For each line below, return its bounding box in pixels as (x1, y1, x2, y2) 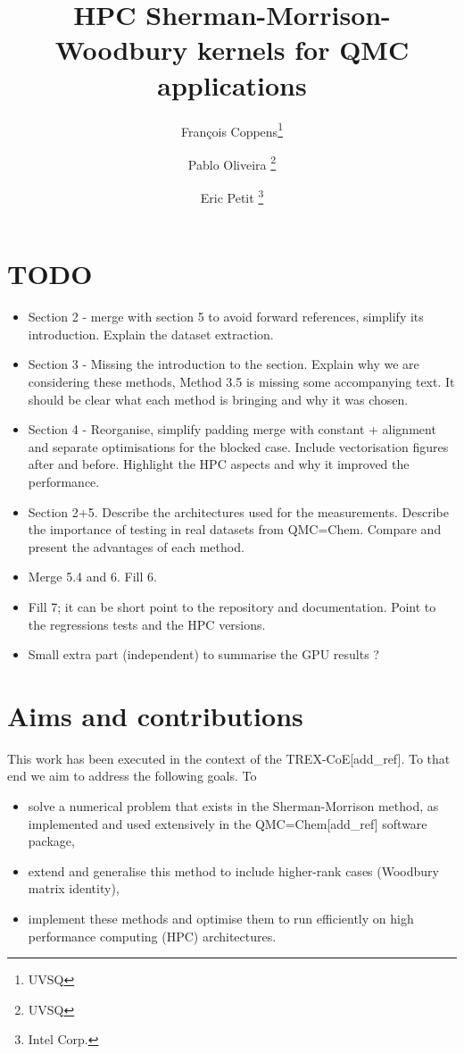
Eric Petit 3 (200, 186, 264, 206)
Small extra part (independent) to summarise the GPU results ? (28, 645, 379, 664)
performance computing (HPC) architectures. (28, 926, 277, 945)
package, (28, 832, 75, 850)
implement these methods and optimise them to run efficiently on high (28, 908, 414, 927)
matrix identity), (28, 879, 120, 898)
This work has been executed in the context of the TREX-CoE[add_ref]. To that (7, 749, 451, 767)
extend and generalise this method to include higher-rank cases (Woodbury (28, 861, 439, 880)
